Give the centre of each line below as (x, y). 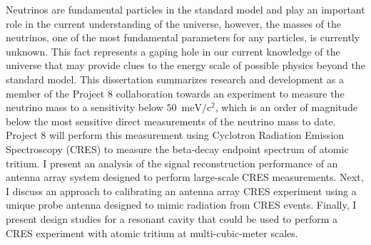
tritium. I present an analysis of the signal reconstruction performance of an (172, 163)
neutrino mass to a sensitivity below (85, 107)
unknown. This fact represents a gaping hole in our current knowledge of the (173, 51)
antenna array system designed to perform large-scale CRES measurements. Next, (185, 177)
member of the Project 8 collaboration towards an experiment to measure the (175, 93)
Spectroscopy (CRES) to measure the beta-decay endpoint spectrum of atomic (177, 148)
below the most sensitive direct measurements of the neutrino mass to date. (171, 121)
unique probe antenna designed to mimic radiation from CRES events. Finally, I (181, 205)
